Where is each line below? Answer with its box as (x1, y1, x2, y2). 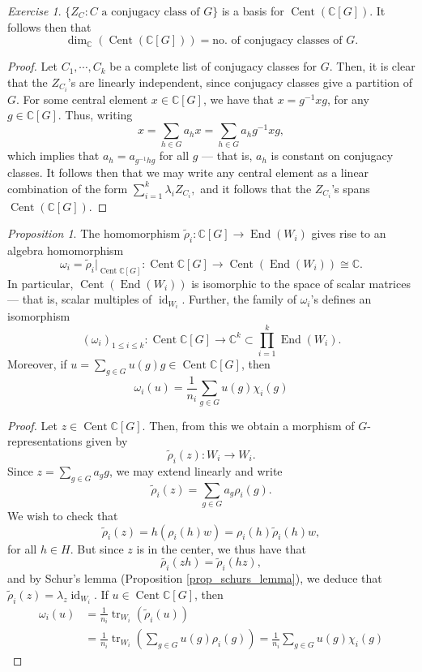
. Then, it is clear (329, 58, 416, 75)
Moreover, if (7, 355, 67, 372)
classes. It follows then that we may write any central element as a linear (7, 164, 369, 181)
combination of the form (7, 179, 128, 196)
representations (7, 433, 83, 450)
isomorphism (7, 308, 70, 325)
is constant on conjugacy (271, 147, 394, 164)
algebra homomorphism (7, 241, 124, 258)
